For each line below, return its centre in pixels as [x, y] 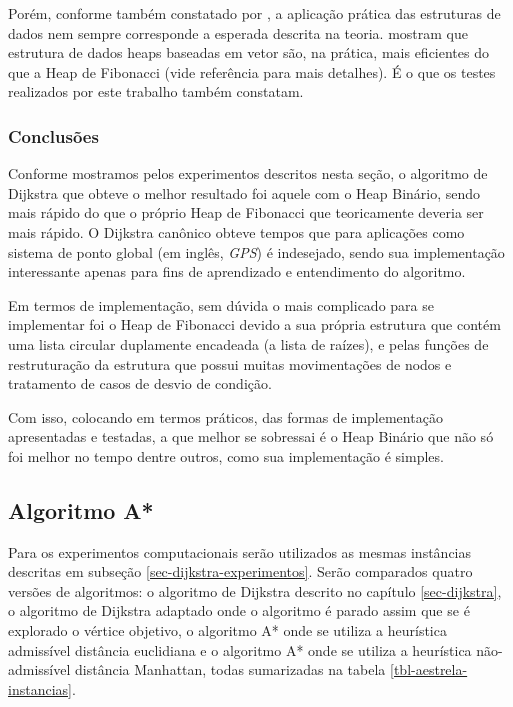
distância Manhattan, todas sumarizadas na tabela [230, 669]
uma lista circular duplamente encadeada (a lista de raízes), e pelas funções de [248, 343]
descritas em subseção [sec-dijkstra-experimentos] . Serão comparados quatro [240, 571]
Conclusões [53, 135]
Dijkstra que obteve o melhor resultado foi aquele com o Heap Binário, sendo [244, 192]
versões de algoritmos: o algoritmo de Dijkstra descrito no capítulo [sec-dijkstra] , [255, 590]
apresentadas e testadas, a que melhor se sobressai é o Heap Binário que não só [251, 436]
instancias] [40, 688]
